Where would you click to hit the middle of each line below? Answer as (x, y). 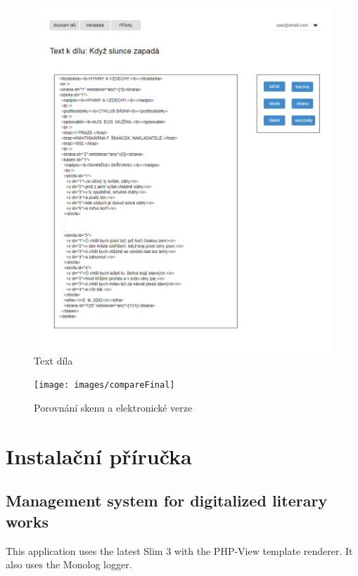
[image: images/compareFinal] (104, 385)
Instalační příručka (99, 456)
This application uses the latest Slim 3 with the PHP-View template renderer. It (179, 550)
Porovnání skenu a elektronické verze (113, 407)
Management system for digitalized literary (167, 500)
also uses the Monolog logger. (69, 564)
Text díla (53, 360)
